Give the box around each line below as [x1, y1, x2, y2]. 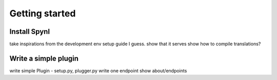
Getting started [9, 8, 76, 19]
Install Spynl [9, 27, 50, 36]
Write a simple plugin [9, 54, 79, 63]
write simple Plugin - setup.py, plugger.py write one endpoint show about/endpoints [9, 67, 187, 74]
